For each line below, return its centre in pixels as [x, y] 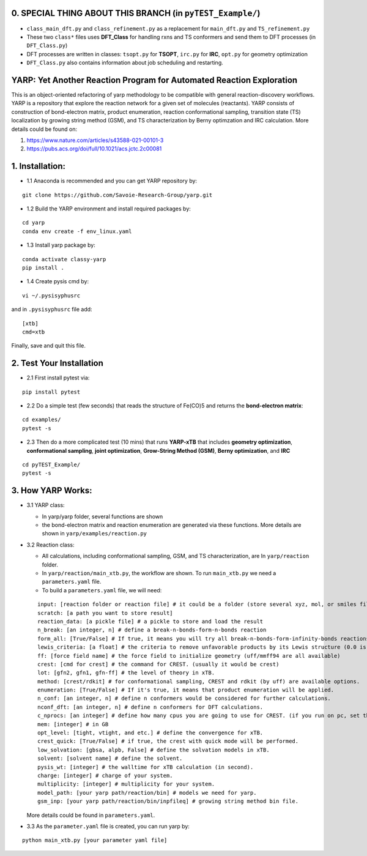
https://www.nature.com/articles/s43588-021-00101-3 [95, 140]
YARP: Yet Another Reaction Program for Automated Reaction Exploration [154, 80]
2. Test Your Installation [57, 363]
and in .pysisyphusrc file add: [52, 310]
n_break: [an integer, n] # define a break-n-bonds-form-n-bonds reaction [152, 630]
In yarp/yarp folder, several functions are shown [102, 516]
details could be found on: [44, 129]
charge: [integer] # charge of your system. [106, 775]
